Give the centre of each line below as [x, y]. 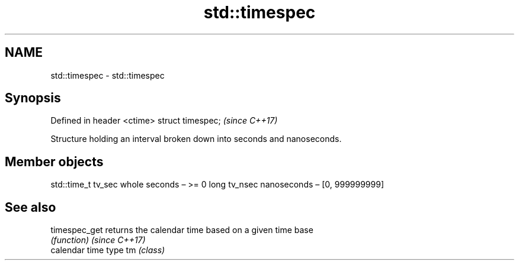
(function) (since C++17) [98, 240]
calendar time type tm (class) [108, 250]
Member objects [54, 161]
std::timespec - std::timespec [108, 75]
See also [31, 207]
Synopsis [33, 98]
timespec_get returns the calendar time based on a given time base [182, 230]
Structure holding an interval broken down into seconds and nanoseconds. [196, 139]
